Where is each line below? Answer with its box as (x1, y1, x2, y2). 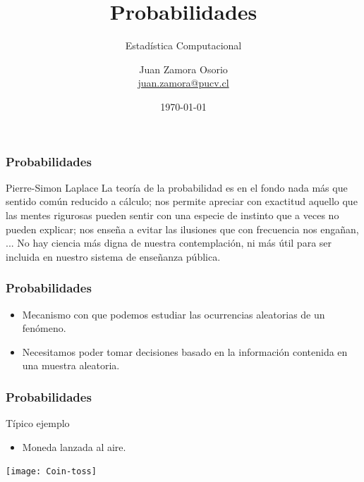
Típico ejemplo (6, 416, 70, 431)
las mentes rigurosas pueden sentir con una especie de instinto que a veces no (6, 207, 339, 222)
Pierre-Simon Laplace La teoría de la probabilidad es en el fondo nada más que (6, 180, 348, 194)
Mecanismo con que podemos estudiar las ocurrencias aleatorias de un (22, 307, 325, 321)
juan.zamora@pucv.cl (138, 75, 229, 90)
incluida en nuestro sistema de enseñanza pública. (6, 249, 221, 264)
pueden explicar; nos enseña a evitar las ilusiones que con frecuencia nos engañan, (6, 221, 359, 236)
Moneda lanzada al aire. (22, 439, 126, 454)
